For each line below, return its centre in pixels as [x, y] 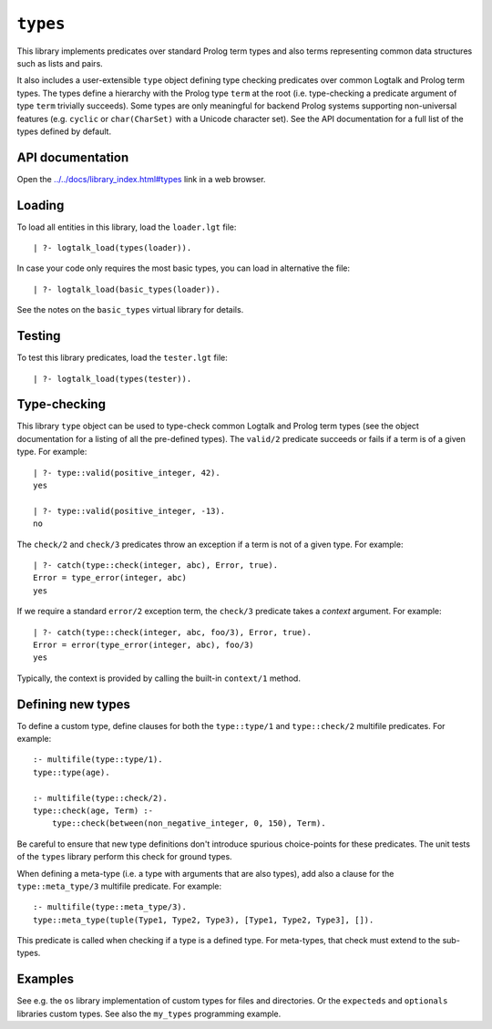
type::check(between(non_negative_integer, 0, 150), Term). [189, 823]
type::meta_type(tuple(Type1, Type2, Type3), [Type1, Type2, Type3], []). [204, 920]
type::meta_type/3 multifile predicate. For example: [119, 886]
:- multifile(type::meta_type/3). [110, 907]
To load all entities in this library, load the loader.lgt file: [127, 227]
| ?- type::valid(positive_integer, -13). [129, 511]
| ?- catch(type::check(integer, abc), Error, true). [155, 565]
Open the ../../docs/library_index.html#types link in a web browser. [141, 179]
